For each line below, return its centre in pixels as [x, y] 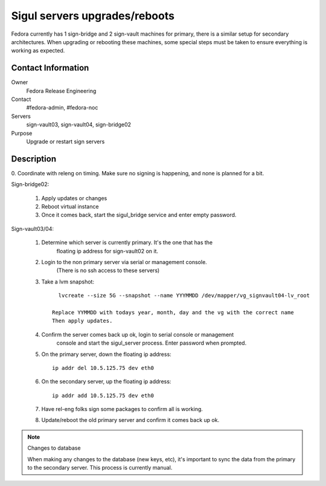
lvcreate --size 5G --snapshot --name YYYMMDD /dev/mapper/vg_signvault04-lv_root [184, 296]
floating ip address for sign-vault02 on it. [107, 251]
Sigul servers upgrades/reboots [93, 16]
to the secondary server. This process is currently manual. [100, 468]
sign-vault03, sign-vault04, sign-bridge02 [79, 125]
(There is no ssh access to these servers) [108, 271]
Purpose [22, 133]
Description [34, 159]
